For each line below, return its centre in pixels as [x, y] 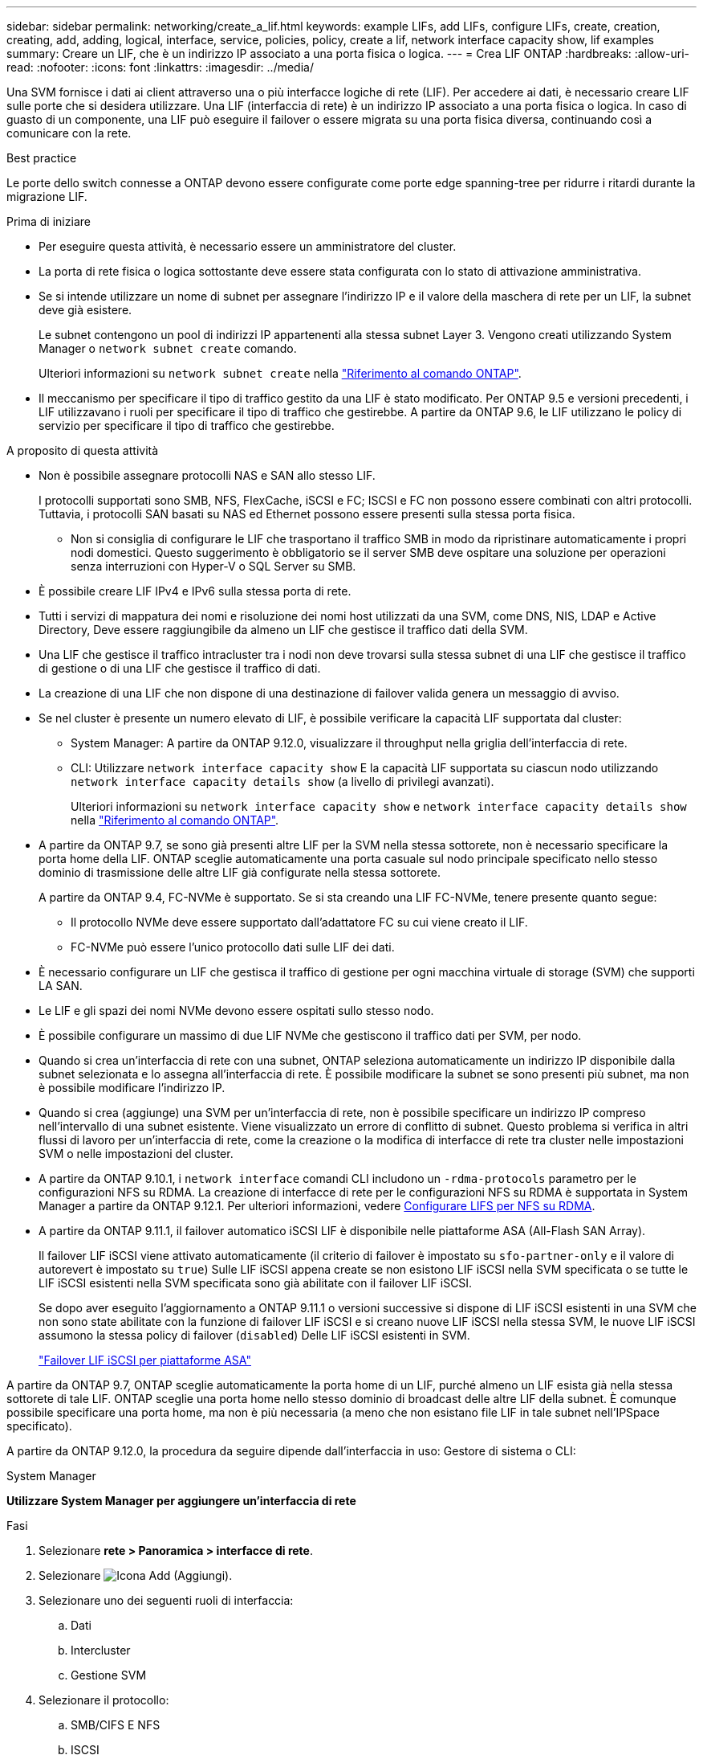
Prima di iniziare [49, 221]
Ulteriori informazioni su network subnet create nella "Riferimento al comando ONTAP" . [280, 373]
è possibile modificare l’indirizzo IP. [132, 1088]
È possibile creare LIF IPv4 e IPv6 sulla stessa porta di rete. [195, 591]
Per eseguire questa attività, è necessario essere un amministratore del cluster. [248, 246]
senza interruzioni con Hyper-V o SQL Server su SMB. [213, 566]
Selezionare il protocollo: [104, 1700]
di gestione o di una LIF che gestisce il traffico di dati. [180, 668]
